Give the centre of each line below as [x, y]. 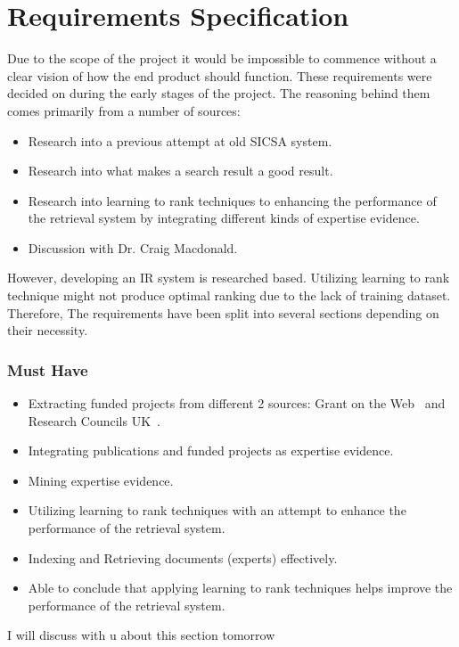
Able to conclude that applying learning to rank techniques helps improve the [240, 588]
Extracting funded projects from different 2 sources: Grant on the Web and [237, 403]
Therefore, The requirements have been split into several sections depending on [223, 312]
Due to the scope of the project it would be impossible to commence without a [222, 58]
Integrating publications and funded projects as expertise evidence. [211, 450]
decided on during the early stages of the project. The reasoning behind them [219, 93]
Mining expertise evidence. [101, 480]
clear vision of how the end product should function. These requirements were [220, 75]
